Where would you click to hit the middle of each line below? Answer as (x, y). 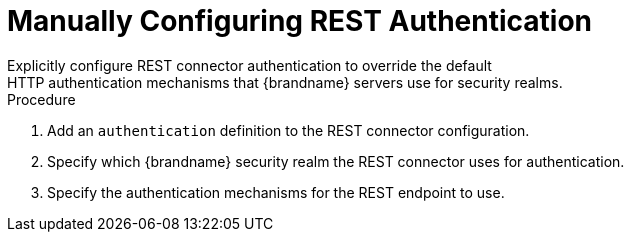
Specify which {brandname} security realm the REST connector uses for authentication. (336, 161)
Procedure (41, 99)
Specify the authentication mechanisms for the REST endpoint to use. (276, 192)
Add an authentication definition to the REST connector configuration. (288, 130)
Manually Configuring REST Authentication (300, 21)
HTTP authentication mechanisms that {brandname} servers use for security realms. (285, 82)
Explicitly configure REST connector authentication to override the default (249, 65)
